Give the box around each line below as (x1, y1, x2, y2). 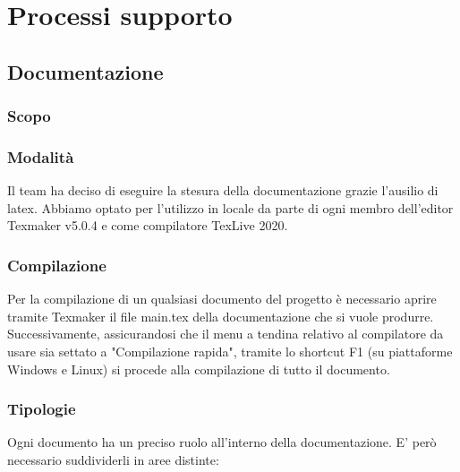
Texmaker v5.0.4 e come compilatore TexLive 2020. (7, 216, 288, 235)
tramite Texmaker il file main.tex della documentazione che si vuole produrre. (7, 306, 434, 325)
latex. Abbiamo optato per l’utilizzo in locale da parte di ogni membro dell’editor (7, 198, 454, 217)
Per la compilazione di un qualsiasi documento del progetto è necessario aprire (7, 289, 437, 308)
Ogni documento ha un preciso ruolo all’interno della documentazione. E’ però (7, 433, 437, 451)
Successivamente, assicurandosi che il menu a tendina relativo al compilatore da (7, 324, 444, 343)
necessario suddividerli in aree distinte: (7, 451, 219, 468)
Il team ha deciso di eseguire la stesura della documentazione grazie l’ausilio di (7, 181, 439, 200)
